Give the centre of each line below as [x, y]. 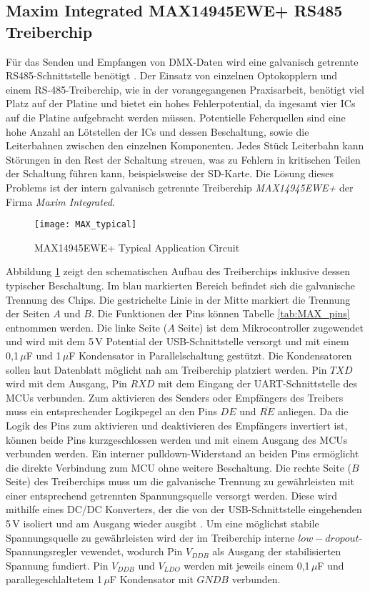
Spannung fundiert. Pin [57, 565]
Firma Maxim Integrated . [60, 201]
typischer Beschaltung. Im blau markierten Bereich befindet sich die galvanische [180, 285]
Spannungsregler [42, 551]
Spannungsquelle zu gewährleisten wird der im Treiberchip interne [150, 537]
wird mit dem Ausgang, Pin [66, 383]
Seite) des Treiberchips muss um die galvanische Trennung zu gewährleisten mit [180, 481]
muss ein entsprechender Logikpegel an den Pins [111, 411]
